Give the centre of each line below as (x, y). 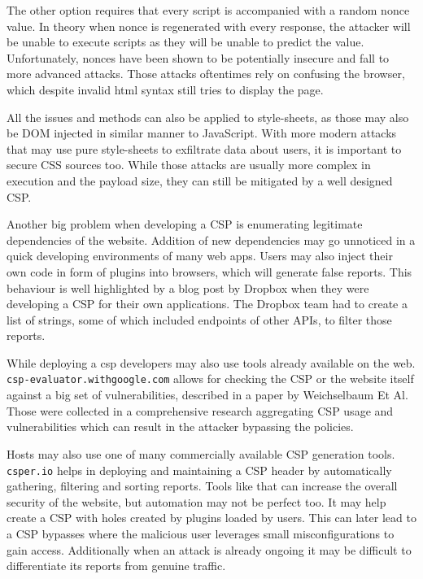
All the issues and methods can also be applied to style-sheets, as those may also (208, 117)
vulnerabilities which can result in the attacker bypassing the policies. (180, 427)
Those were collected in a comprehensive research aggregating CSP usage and (200, 410)
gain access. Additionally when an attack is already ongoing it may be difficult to (209, 549)
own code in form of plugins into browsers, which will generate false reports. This (209, 271)
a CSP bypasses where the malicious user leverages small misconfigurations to (201, 533)
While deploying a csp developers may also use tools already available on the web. (211, 362)
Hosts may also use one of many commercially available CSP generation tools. (201, 453)
